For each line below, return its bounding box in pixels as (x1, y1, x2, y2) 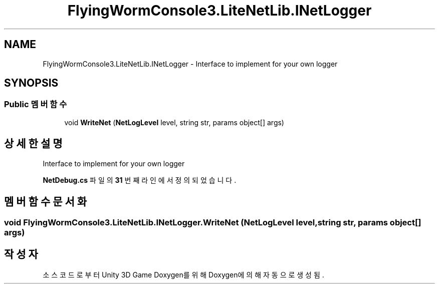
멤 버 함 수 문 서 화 (4, 195, 87, 208)
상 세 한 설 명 (4, 137, 63, 150)
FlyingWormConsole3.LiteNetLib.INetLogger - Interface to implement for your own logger (43, 59, 338, 68)
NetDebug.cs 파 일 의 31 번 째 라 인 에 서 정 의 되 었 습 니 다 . (43, 175, 237, 184)
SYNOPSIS (4, 77, 59, 90)
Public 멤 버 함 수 (4, 99, 67, 110)
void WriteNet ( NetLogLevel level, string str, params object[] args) (64, 118, 284, 127)
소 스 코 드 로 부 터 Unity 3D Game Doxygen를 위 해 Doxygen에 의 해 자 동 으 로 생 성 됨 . (43, 270, 324, 279)
